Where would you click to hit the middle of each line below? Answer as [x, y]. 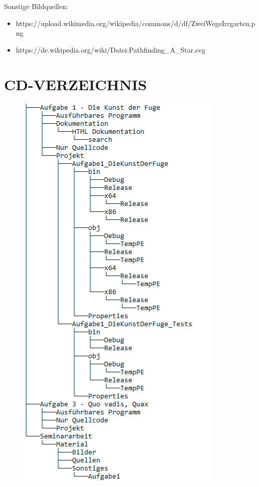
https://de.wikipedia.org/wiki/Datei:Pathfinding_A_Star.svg [110, 49]
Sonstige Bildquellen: [36, 6]
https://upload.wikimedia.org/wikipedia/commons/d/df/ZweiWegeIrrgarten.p [136, 23]
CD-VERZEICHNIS [76, 84]
